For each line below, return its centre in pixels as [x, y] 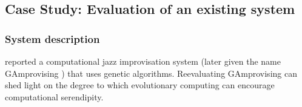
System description [52, 38]
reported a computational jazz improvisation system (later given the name [143, 61]
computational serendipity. [54, 96]
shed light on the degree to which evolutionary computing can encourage [140, 85]
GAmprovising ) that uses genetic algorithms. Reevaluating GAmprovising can [151, 73]
